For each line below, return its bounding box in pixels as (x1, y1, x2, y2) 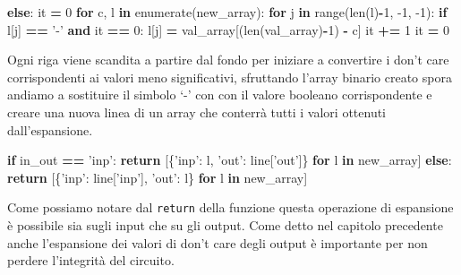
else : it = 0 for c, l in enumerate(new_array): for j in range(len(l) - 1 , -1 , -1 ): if (7, 3, 448, 21)
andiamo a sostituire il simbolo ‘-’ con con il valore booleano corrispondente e (7, 85, 432, 104)
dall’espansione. (7, 120, 93, 139)
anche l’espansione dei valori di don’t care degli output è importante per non (7, 233, 428, 252)
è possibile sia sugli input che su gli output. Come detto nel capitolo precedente (7, 216, 443, 234)
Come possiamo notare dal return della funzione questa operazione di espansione (7, 198, 454, 217)
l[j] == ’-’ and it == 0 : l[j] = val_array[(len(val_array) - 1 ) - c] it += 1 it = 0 (7, 20, 449, 39)
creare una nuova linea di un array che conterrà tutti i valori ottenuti (7, 102, 387, 121)
